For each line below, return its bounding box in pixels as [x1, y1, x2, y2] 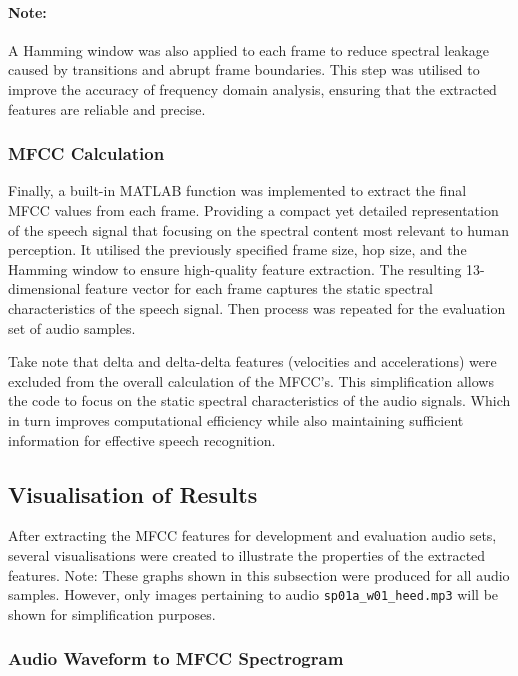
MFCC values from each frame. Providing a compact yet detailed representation [8, 199, 499, 220]
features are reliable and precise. [8, 98, 206, 119]
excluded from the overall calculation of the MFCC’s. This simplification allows [8, 370, 494, 391]
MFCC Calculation [8, 141, 165, 166]
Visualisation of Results [8, 478, 258, 509]
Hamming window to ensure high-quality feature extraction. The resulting [8, 258, 462, 279]
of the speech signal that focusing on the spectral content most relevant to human [8, 219, 509, 240]
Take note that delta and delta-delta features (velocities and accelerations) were [8, 351, 497, 372]
